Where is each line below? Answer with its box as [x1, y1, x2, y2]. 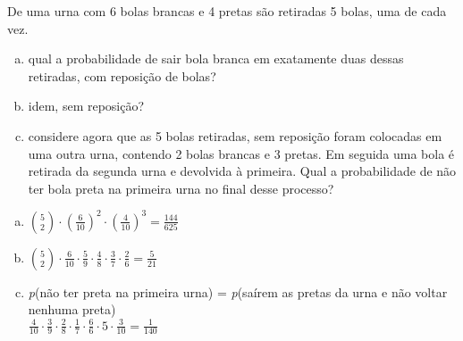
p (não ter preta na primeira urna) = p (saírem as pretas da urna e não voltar [28, 282, 448, 301]
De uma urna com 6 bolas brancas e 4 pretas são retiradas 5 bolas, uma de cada [7, 2, 447, 20]
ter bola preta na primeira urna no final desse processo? [28, 179, 334, 197]
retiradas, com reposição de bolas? [28, 66, 216, 85]
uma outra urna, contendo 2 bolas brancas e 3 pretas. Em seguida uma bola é [28, 144, 455, 162]
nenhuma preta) [28, 300, 116, 319]
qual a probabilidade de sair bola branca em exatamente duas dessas [28, 49, 404, 68]
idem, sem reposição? [28, 96, 145, 115]
